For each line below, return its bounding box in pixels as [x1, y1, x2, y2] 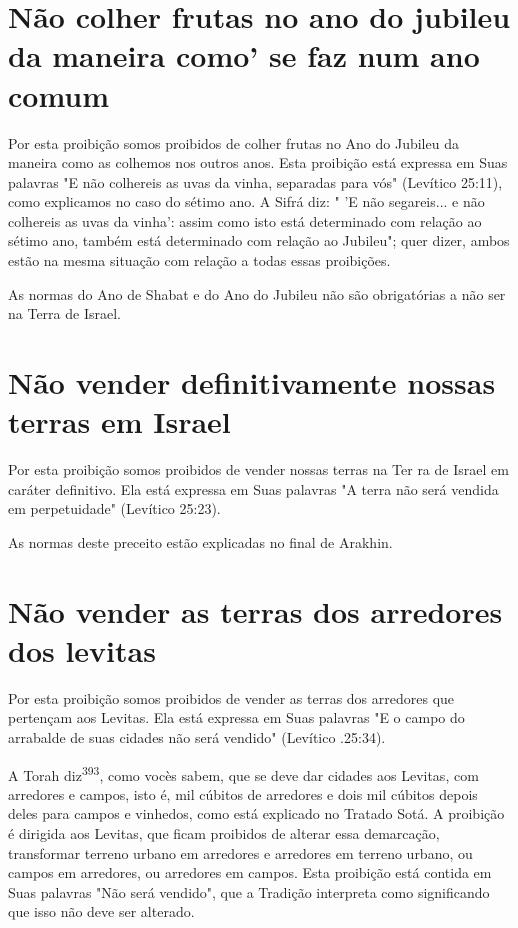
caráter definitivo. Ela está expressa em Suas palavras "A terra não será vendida [8, 478, 499, 499]
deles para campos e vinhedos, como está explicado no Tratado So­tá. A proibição [8, 803, 505, 824]
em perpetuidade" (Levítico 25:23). [8, 498, 221, 519]
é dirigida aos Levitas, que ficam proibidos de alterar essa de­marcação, [8, 823, 440, 844]
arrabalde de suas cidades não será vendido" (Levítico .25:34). [8, 727, 386, 748]
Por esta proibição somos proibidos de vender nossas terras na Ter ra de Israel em [8, 459, 509, 480]
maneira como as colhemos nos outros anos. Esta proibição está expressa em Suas [8, 152, 508, 173]
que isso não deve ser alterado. [8, 901, 195, 922]
